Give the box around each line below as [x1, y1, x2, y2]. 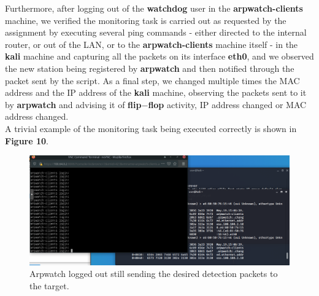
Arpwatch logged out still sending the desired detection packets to [29, 267, 278, 280]
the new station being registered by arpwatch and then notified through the [5, 61, 294, 74]
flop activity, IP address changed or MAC [148, 98, 307, 111]
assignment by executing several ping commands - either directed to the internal [5, 26, 307, 39]
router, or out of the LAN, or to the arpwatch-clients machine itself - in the [5, 37, 298, 50]
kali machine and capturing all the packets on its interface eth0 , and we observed [5, 50, 314, 63]
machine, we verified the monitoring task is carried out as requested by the [5, 14, 286, 26]
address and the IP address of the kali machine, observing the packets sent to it [5, 86, 307, 99]
